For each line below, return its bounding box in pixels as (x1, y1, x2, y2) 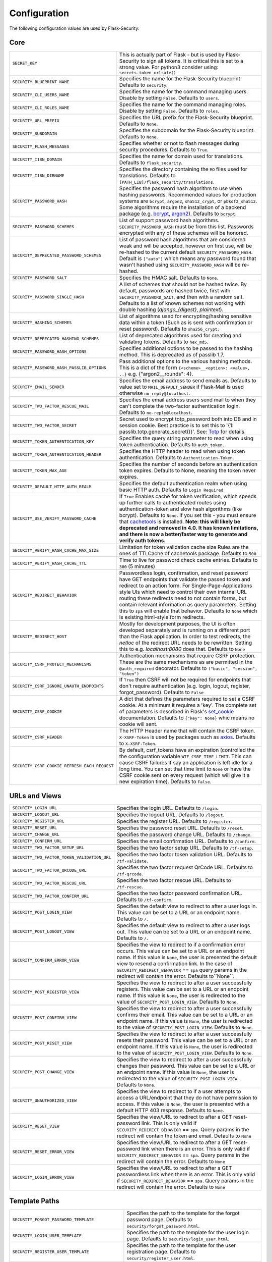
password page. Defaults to (126, 1216, 192, 1223)
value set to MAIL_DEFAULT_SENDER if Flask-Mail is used (119, 384, 244, 391)
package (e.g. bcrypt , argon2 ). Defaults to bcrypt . (119, 210, 237, 217)
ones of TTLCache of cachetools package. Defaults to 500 (119, 550, 256, 557)
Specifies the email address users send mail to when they (119, 396, 256, 403)
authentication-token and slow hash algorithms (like (119, 505, 242, 512)
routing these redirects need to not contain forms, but (119, 595, 247, 602)
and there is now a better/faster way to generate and (119, 531, 248, 538)
